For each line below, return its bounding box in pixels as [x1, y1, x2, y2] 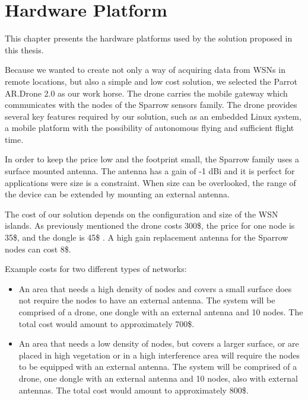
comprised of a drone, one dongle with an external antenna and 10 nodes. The [18, 306, 303, 318]
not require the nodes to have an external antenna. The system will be [18, 294, 275, 306]
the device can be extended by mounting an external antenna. [5, 188, 230, 200]
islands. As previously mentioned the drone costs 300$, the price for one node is [5, 219, 295, 232]
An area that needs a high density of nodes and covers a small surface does [18, 282, 292, 295]
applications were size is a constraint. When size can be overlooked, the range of [5, 176, 296, 188]
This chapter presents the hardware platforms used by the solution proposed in [5, 32, 293, 44]
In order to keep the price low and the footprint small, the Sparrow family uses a [5, 153, 299, 165]
